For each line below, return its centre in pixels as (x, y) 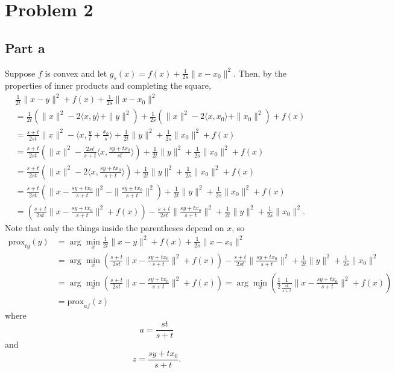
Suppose (20, 73)
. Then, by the (260, 73)
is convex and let (76, 73)
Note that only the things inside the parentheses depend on (115, 227)
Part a (25, 47)
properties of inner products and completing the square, (108, 85)
